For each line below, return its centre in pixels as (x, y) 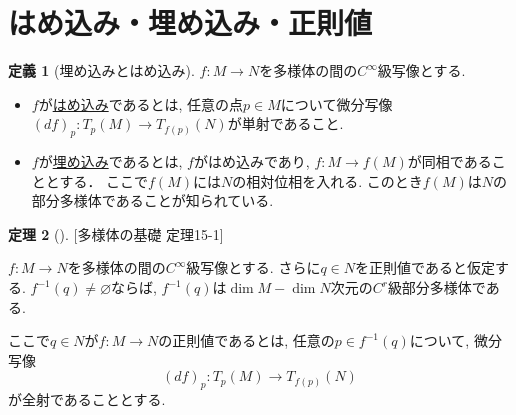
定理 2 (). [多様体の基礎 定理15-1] (116, 233)
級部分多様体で (436, 287)
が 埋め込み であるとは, (110, 161)
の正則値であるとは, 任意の (246, 340)
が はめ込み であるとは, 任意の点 (141, 103)
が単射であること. (285, 123)
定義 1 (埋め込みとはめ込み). (101, 70)
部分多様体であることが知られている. (152, 200)
